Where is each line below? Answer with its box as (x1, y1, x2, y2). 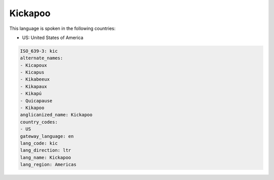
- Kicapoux (20, 62, 47, 68)
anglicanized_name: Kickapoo (20, 112, 93, 118)
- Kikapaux (20, 84, 47, 89)
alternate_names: (20, 55, 63, 61)
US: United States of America (22, 34, 84, 41)
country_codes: (20, 119, 58, 125)
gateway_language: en (20, 133, 74, 139)
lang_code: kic (20, 140, 58, 146)
